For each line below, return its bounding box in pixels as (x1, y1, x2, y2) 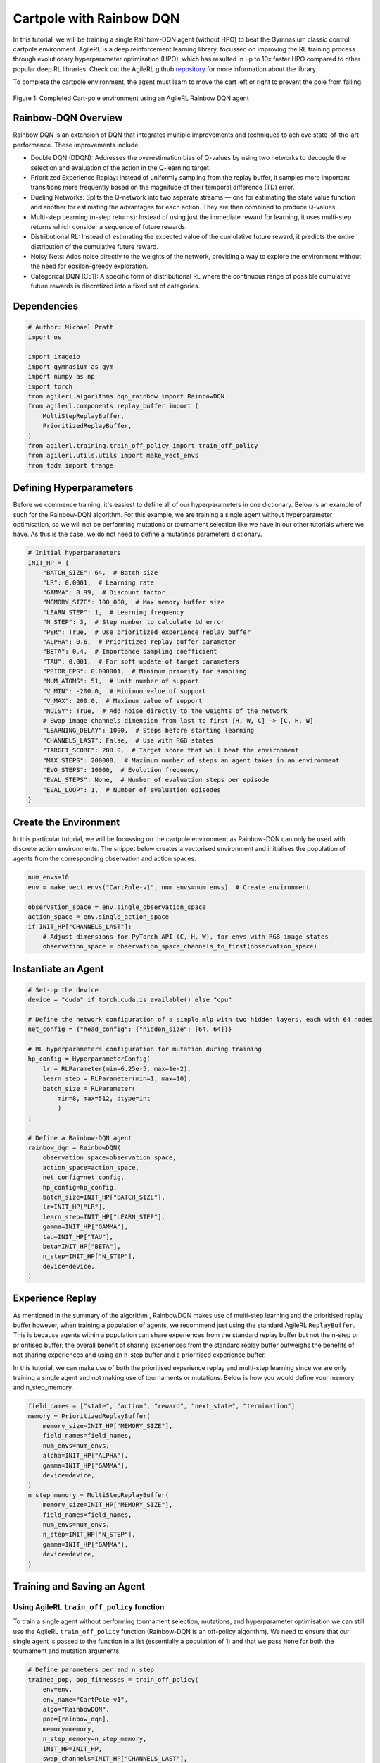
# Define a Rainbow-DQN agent (27, 1134, 132, 1142)
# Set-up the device (27, 986, 99, 994)
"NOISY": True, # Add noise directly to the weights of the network (42, 707, 288, 715)
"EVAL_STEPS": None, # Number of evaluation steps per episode (42, 776, 270, 784)
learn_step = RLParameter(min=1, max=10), (42, 1075, 191, 1082)
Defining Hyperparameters (13, 482, 134, 494)
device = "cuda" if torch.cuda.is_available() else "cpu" (27, 996, 232, 1004)
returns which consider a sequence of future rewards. (30, 222, 187, 231)
